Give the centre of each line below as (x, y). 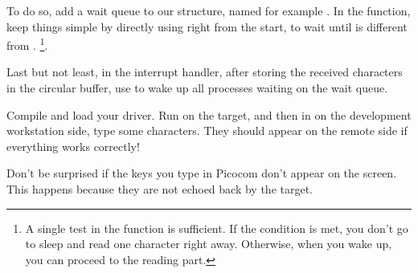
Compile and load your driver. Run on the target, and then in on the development (209, 114)
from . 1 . (27, 44)
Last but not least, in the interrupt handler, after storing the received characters (205, 72)
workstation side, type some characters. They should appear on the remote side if (207, 130)
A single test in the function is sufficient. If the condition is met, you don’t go (217, 228)
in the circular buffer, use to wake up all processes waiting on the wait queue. (197, 88)
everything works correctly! (73, 146)
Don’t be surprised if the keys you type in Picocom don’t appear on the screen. (202, 173)
